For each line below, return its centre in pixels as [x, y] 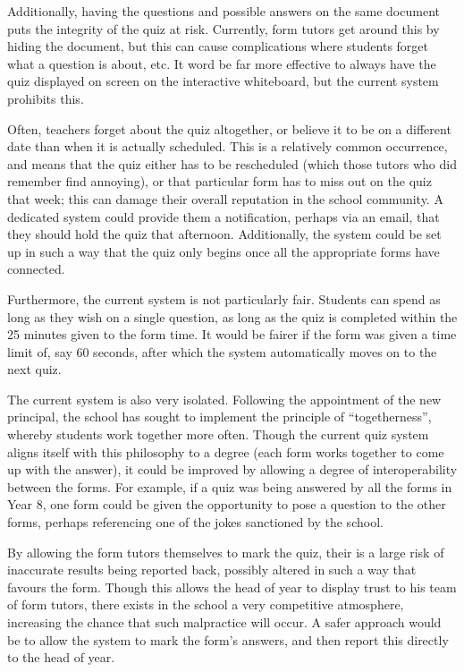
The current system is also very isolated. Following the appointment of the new [224, 399]
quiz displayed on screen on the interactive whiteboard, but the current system [223, 81]
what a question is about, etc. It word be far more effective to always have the [222, 63]
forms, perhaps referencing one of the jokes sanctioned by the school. [195, 522]
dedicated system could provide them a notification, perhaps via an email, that [224, 216]
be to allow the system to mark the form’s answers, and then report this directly [228, 639]
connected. [36, 269]
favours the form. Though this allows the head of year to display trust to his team [232, 587]
